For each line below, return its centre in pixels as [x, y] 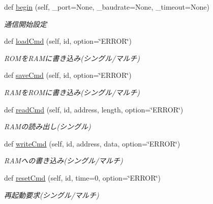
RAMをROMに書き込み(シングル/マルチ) [72, 92]
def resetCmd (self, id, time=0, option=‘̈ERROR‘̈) [82, 177]
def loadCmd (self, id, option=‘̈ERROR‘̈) [68, 41]
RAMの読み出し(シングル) [48, 126]
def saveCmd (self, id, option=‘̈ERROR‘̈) [68, 75]
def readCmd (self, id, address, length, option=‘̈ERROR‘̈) [94, 109]
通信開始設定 [25, 24]
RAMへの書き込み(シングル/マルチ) [64, 161]
